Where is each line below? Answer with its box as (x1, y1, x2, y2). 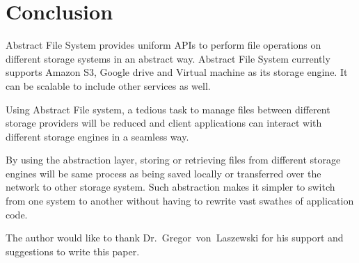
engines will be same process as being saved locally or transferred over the (6, 166, 321, 180)
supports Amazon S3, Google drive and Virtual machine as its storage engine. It (6, 65, 348, 79)
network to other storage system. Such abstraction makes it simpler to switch (6, 180, 335, 194)
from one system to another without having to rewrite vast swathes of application (6, 193, 354, 208)
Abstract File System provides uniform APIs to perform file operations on (6, 38, 321, 52)
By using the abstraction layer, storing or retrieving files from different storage (6, 152, 341, 167)
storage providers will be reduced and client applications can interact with (6, 115, 322, 130)
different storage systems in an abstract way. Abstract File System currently (6, 51, 330, 65)
